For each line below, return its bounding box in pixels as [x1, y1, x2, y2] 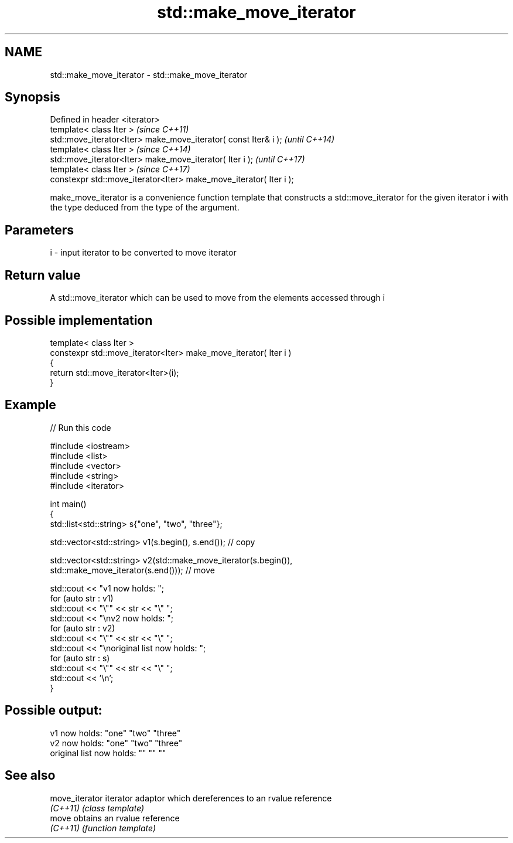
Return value [5, 267, 81, 283]
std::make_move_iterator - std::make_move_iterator [50, 69, 248, 80]
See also [5, 768, 56, 783]
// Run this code [50, 422, 111, 433]
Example [5, 397, 56, 413]
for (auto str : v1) [50, 593, 114, 603]
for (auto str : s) [50, 652, 110, 663]
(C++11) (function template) [50, 822, 156, 833]
